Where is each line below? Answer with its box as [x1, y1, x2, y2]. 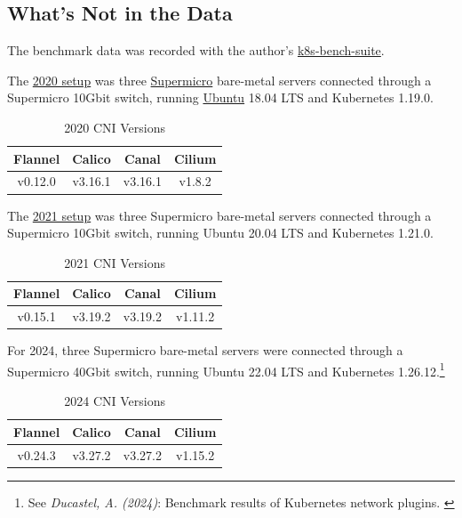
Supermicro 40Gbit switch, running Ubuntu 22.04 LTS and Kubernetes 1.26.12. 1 [7, 359, 445, 380]
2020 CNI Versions [64, 117, 166, 136]
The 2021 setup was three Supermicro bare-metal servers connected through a [7, 206, 432, 224]
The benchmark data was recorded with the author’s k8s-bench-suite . [7, 41, 385, 60]
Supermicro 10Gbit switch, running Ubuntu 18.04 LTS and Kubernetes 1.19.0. [7, 88, 434, 107]
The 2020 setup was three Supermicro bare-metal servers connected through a [7, 70, 432, 89]
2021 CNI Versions [64, 253, 166, 271]
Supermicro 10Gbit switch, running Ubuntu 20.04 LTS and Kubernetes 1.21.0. [7, 223, 434, 242]
